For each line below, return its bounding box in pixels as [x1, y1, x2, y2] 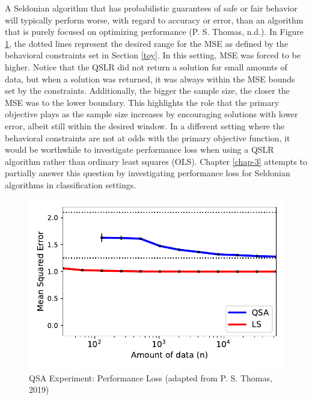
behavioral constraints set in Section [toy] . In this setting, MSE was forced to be [5, 49, 301, 61]
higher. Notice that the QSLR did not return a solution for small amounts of [5, 60, 287, 73]
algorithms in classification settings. [5, 178, 136, 191]
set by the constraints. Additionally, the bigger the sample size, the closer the [5, 84, 290, 97]
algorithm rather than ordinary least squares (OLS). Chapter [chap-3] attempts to [5, 155, 307, 167]
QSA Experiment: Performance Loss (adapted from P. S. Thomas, [29, 371, 272, 384]
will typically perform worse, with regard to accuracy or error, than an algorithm [5, 13, 304, 26]
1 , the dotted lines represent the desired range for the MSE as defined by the [5, 37, 288, 49]
